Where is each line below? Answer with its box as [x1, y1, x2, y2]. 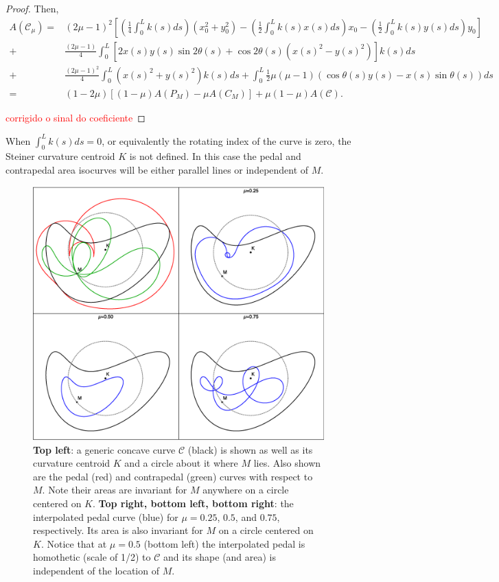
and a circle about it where [124, 456, 238, 470]
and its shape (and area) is [163, 550, 277, 564]
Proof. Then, [5, 1, 59, 15]
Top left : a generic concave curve [33, 442, 176, 456]
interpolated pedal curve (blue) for [33, 509, 178, 524]
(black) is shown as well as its [187, 442, 313, 456]
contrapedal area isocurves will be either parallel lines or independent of [5, 163, 309, 177]
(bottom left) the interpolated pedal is [143, 536, 305, 550]
